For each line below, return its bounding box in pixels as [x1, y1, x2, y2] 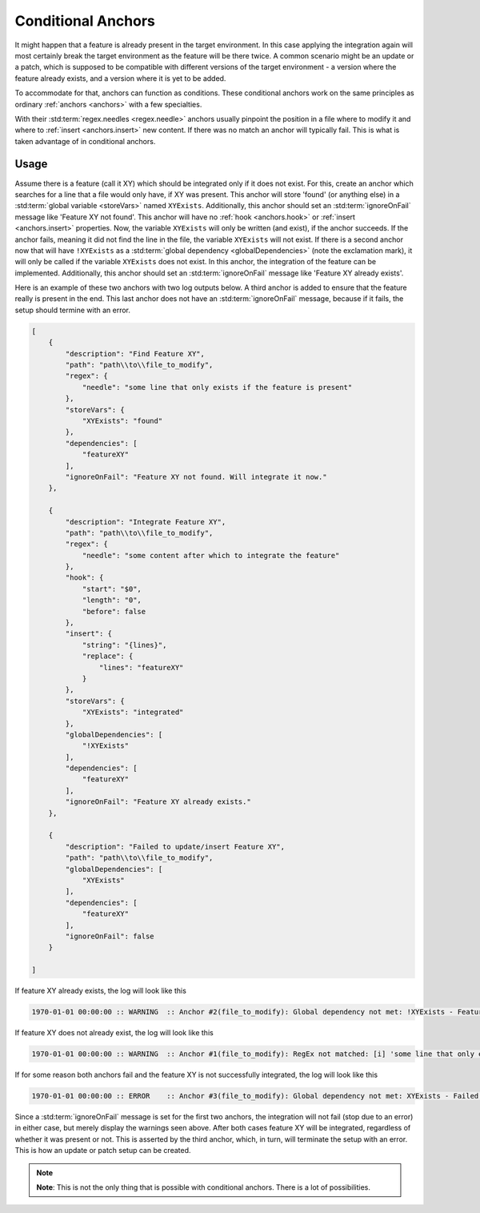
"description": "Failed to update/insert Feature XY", [65, 841, 286, 851]
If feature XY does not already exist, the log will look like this [14, 1028, 214, 1038]
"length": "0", [82, 596, 142, 604]
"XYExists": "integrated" [82, 708, 184, 717]
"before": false [82, 607, 146, 616]
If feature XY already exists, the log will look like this [14, 986, 187, 996]
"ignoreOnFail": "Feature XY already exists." [65, 797, 251, 806]
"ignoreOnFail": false [65, 931, 155, 941]
